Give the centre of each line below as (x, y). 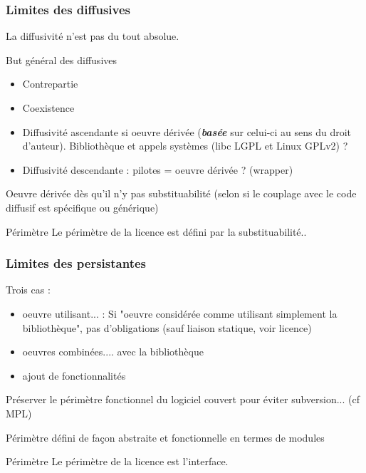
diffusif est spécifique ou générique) (82, 207)
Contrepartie (50, 84)
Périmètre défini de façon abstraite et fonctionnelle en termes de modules (165, 437)
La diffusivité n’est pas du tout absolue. (93, 36)
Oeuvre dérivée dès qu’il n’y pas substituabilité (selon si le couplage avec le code (181, 193)
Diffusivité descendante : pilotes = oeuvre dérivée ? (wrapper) (158, 169)
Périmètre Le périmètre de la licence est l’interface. (117, 461)
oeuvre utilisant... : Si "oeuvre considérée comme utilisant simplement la (180, 313)
